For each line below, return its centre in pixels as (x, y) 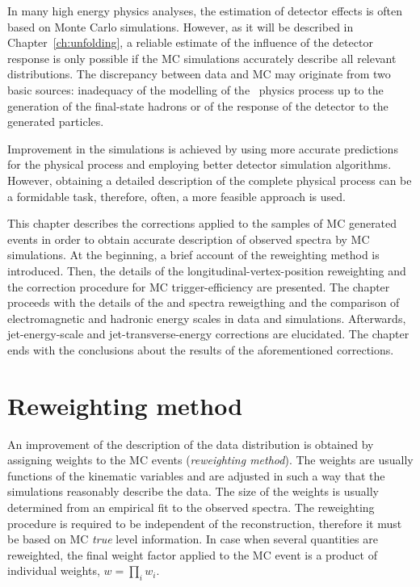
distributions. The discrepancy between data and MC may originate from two (199, 74)
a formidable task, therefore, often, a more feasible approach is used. (176, 196)
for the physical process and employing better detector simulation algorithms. (199, 164)
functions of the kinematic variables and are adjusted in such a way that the (196, 475)
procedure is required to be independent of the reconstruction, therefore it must (205, 523)
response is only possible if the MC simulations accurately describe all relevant (202, 58)
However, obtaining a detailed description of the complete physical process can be (210, 180)
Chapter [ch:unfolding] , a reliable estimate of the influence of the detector (190, 42)
